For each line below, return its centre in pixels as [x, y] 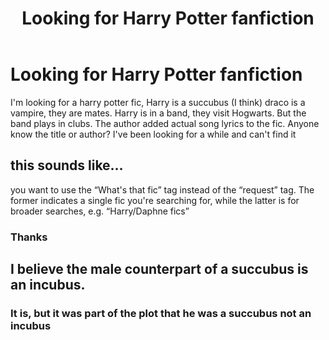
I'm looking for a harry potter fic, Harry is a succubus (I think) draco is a [158, 102]
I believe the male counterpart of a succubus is [159, 269]
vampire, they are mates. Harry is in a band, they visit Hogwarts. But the [158, 113]
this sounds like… [67, 165]
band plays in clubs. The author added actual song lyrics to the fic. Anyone [165, 123]
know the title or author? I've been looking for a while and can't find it [153, 134]
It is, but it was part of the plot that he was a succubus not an [161, 313]
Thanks [29, 237]
